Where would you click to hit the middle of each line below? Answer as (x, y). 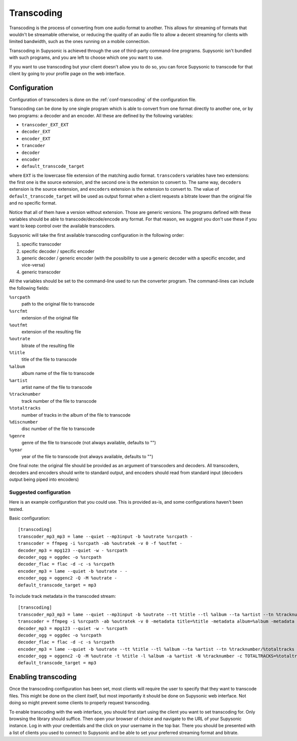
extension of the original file (50, 318)
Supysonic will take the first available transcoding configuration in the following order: (97, 235)
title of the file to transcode (49, 360)
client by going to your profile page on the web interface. (67, 73)
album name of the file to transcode (58, 373)
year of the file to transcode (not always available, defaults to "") (87, 456)
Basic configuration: (30, 518)
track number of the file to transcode (59, 401)
